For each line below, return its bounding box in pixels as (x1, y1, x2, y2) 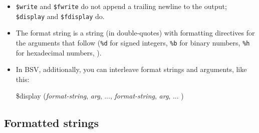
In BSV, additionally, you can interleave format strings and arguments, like (16, 64, 247, 74)
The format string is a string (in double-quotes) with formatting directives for (16, 27, 255, 38)
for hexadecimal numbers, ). (16, 47, 102, 57)
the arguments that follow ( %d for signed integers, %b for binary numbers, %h (16, 37, 250, 47)
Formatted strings (4, 115, 99, 130)
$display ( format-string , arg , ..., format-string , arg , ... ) (16, 90, 184, 101)
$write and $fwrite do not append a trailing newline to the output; (16, 1, 227, 11)
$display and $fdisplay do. (16, 10, 105, 21)
